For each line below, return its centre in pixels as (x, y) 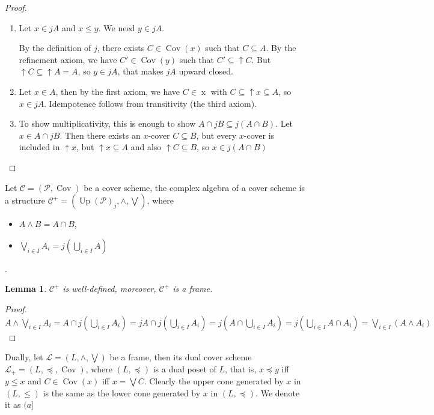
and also (146, 147)
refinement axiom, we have (68, 59)
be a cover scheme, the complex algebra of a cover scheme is (194, 187)
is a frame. (193, 289)
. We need (117, 27)
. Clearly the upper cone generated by (214, 381)
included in (39, 147)
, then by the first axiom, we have (118, 91)
